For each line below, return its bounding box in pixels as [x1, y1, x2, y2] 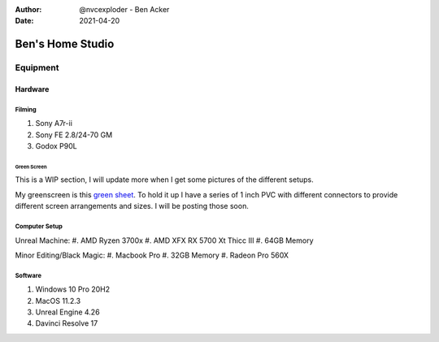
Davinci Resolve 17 [35, 318, 98, 328]
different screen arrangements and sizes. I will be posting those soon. [15, 201, 250, 211]
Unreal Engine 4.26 [35, 307, 101, 317]
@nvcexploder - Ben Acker [79, 5, 170, 14]
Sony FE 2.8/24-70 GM [35, 130, 113, 140]
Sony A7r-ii [35, 119, 73, 128]
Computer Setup [15, 222, 63, 231]
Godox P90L [35, 141, 77, 151]
